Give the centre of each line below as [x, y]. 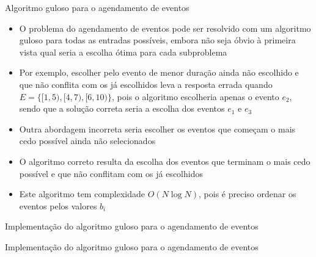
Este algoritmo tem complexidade [82, 194]
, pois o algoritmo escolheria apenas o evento [196, 96]
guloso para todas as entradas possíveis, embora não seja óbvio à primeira [157, 40]
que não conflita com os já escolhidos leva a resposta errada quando [146, 84]
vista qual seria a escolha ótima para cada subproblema [123, 52]
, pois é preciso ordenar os [248, 194]
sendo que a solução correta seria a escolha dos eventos [122, 108]
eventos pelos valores [58, 205]
